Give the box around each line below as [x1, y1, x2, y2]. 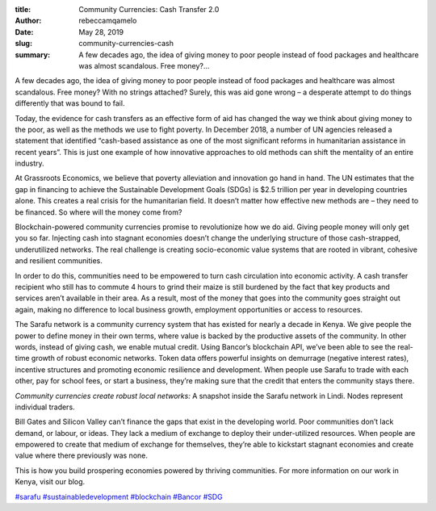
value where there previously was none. [15, 450, 149, 460]
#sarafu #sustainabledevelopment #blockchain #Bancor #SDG [15, 492, 224, 501]
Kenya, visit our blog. [15, 477, 86, 487]
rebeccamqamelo [78, 16, 137, 26]
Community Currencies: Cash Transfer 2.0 [78, 5, 220, 14]
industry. [15, 158, 44, 169]
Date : [15, 27, 34, 36]
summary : [15, 49, 51, 60]
